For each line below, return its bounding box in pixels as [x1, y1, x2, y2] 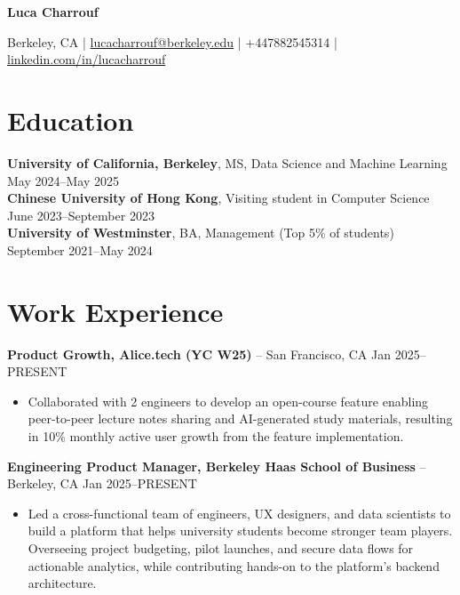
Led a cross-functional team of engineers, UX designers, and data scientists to [28, 503, 451, 522]
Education [7, 101, 134, 138]
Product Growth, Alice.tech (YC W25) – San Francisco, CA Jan [7, 344, 391, 363]
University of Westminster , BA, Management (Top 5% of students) [7, 223, 394, 242]
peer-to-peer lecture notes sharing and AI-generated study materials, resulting [28, 409, 453, 428]
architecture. [28, 574, 97, 592]
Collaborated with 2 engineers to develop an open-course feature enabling [28, 391, 429, 410]
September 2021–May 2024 [7, 240, 153, 259]
